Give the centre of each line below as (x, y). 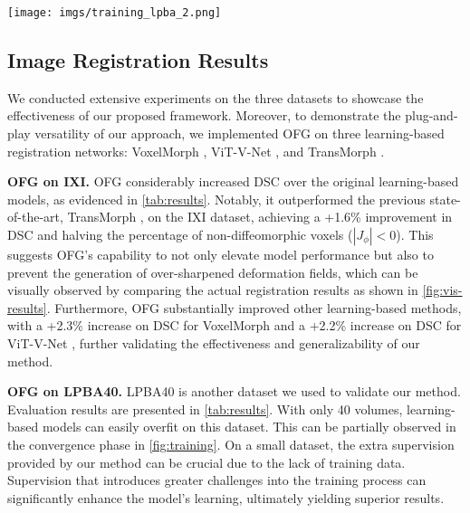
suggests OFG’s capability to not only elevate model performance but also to (221, 255)
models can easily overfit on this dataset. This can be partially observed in (249, 427)
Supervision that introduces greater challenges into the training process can (217, 480)
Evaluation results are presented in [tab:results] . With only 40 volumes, (205, 408)
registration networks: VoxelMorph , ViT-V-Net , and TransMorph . (196, 151)
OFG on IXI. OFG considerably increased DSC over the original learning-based (233, 181)
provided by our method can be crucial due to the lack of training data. (206, 462)
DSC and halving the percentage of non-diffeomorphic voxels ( (180, 235)
